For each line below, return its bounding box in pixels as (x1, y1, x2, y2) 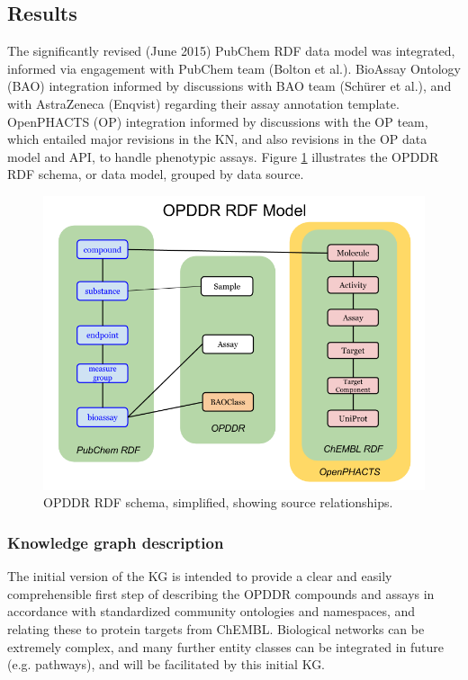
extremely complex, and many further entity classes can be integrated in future (7, 637, 444, 656)
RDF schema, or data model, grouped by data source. (7, 165, 304, 183)
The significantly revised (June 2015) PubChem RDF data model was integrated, (7, 41, 455, 60)
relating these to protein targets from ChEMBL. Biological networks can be (7, 620, 425, 639)
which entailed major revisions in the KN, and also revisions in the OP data (7, 130, 427, 148)
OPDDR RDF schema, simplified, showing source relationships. (43, 493, 393, 512)
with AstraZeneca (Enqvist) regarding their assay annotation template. (7, 94, 400, 112)
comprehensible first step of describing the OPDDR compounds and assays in (7, 584, 435, 603)
